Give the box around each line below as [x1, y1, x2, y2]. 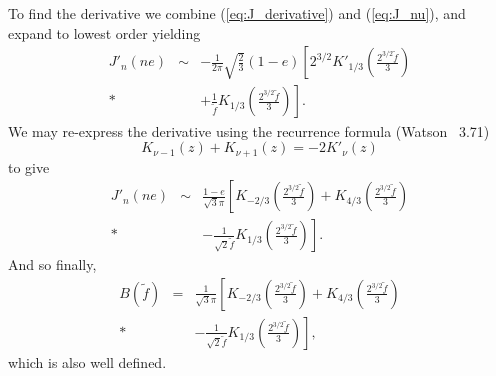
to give [8, 156, 50, 177]
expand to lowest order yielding [8, 22, 201, 43]
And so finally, [8, 254, 97, 275]
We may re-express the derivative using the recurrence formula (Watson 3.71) [8, 120, 490, 141]
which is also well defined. [8, 351, 167, 372]
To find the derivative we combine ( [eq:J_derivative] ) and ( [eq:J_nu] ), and [8, 3, 466, 23]
